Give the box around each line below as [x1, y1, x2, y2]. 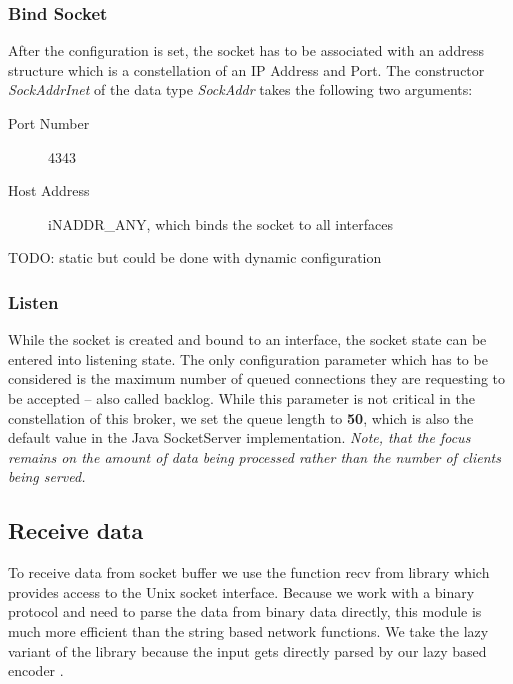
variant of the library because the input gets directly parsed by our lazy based [8, 640, 487, 661]
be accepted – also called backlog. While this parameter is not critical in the [8, 387, 475, 408]
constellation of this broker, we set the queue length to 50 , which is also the [8, 407, 474, 428]
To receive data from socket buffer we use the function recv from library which [8, 562, 490, 583]
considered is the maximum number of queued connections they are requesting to [8, 368, 506, 389]
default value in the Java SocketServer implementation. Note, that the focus [8, 427, 471, 448]
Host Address [8, 180, 90, 201]
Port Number [8, 113, 90, 133]
